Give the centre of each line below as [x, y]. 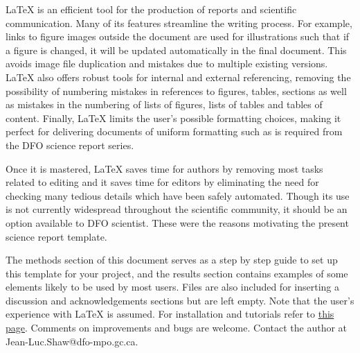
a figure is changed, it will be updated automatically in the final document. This [176, 50]
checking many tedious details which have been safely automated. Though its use [178, 195]
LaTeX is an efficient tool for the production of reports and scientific [151, 9]
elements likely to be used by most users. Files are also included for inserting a [172, 287]
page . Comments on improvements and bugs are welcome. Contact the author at [177, 328]
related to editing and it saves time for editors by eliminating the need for [162, 182]
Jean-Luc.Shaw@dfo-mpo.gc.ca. [72, 341]
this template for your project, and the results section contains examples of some [177, 273]
